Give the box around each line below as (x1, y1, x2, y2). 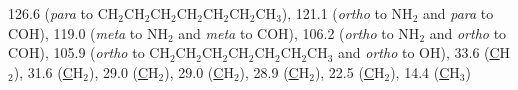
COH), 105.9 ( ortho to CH (8, 42, 170, 63)
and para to (422, 3, 494, 23)
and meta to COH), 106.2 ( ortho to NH (178, 22, 420, 43)
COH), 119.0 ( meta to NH (8, 22, 168, 43)
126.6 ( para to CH (8, 3, 119, 23)
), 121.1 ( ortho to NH (281, 3, 413, 23)
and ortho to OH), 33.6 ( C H (338, 42, 511, 63)
